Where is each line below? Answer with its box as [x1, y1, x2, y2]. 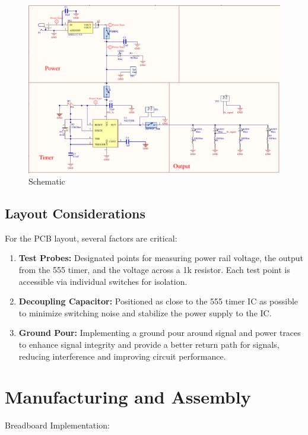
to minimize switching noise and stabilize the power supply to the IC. [18, 306, 272, 319]
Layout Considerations [5, 204, 146, 223]
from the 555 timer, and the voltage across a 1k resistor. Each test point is [18, 263, 290, 276]
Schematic [28, 175, 65, 188]
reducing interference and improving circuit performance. [18, 350, 226, 362]
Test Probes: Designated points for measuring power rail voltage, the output [18, 252, 303, 264]
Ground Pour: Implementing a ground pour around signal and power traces [18, 326, 301, 339]
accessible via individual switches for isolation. [18, 275, 188, 287]
